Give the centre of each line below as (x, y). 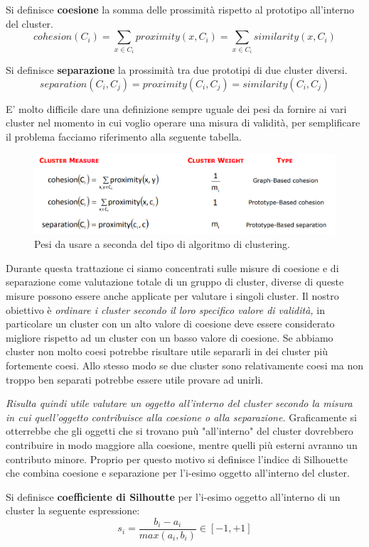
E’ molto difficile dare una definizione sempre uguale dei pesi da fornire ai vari (176, 108)
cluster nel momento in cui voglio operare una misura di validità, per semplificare (183, 123)
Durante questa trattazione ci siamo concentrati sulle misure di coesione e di (172, 267)
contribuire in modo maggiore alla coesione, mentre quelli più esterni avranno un (182, 444)
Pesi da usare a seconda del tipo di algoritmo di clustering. (162, 244)
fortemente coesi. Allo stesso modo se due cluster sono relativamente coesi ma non (185, 365)
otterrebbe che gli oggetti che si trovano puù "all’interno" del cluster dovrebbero (180, 431)
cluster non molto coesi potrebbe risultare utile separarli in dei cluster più (167, 351)
